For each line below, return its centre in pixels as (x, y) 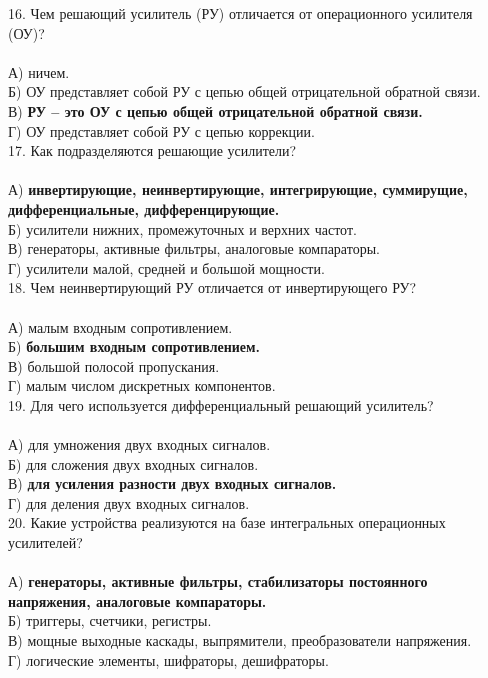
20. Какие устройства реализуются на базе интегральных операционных (227, 522)
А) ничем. (39, 71)
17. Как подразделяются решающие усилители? (152, 150)
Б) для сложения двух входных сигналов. (133, 463)
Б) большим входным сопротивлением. (134, 346)
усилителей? (45, 542)
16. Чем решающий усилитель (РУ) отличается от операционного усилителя (240, 13)
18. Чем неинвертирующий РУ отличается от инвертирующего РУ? (212, 287)
